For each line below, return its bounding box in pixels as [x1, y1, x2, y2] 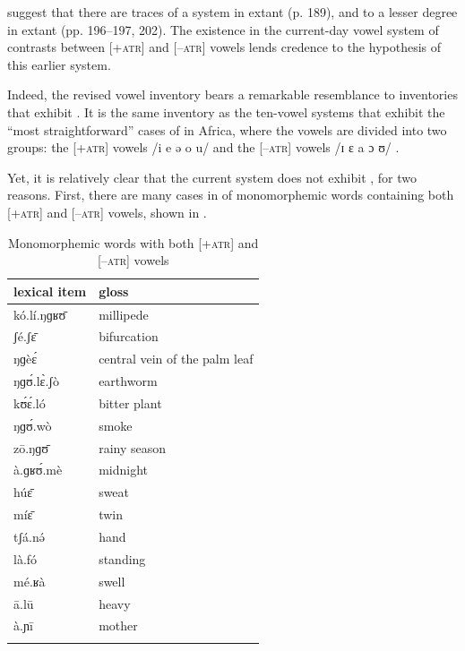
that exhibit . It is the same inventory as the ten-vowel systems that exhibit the [7, 102, 445, 121]
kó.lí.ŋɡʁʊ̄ [13, 304, 66, 323]
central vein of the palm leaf [99, 349, 254, 368]
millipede [99, 304, 149, 323]
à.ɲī [13, 616, 33, 635]
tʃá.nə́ [13, 527, 45, 545]
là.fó [13, 549, 38, 568]
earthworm [99, 372, 158, 390]
